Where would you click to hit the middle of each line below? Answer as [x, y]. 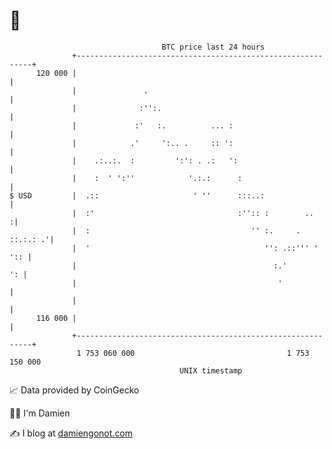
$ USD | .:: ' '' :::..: [137, 195]
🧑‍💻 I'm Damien [40, 413]
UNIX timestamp [211, 370]
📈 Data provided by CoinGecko [74, 390]
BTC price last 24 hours [213, 47]
